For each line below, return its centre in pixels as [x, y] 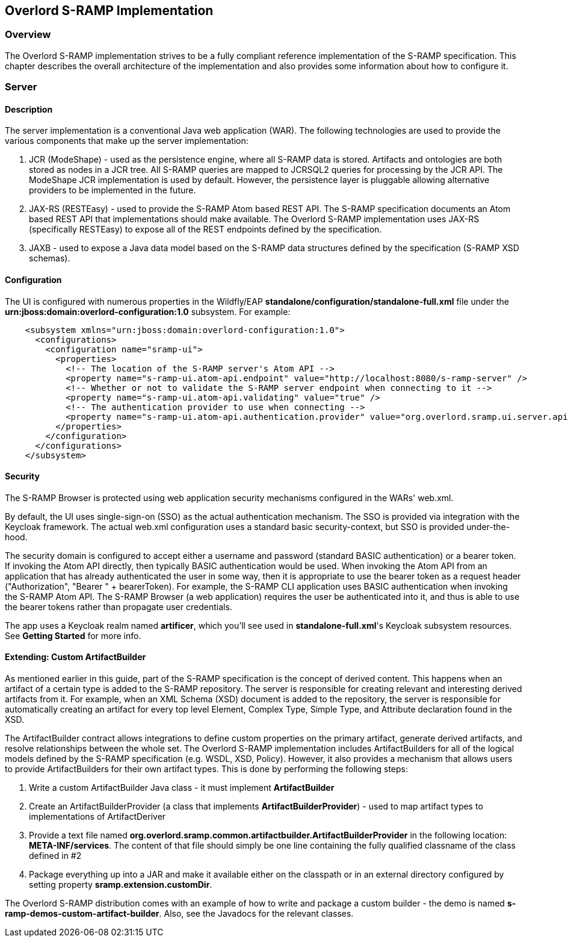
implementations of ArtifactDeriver [97, 817]
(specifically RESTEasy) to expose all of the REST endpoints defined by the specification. [205, 229]
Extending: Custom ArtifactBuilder [76, 657]
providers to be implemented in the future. [113, 190]
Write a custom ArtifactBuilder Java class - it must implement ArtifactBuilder [182, 788]
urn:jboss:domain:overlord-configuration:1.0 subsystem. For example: [148, 311]
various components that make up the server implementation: [127, 141]
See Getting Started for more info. [73, 635]
